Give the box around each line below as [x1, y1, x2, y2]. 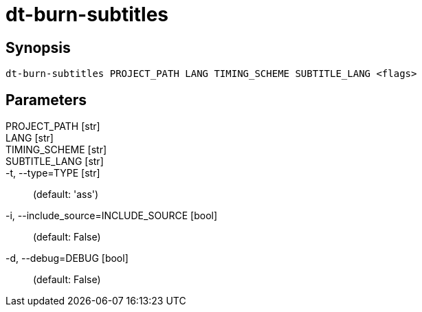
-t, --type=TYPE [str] [5, 167, 100, 179]
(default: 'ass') [33, 188, 99, 201]
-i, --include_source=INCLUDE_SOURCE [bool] [5, 210, 218, 222]
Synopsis [5, 38, 71, 56]
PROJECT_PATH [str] [5, 120, 100, 133]
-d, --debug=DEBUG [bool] [5, 252, 129, 265]
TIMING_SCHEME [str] [5, 144, 107, 156]
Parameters [5, 91, 87, 109]
